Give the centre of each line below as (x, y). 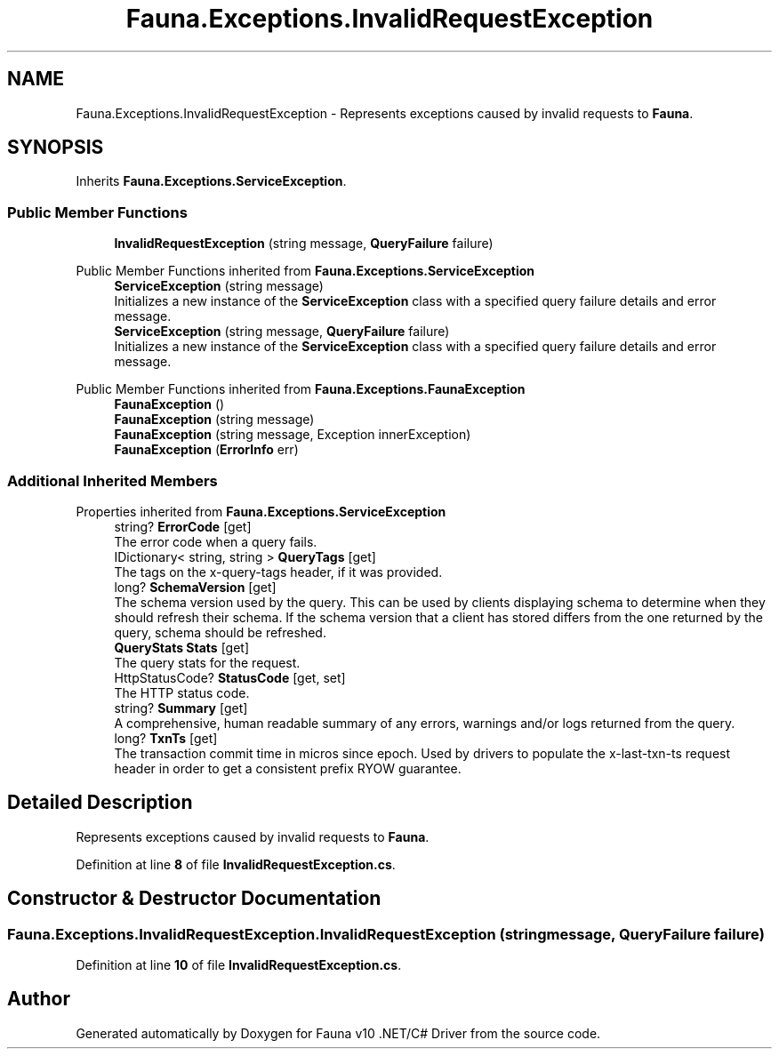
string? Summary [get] (181, 708)
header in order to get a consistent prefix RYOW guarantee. (288, 768)
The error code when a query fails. (216, 541)
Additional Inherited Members (112, 480)
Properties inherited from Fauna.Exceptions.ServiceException (261, 511)
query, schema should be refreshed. (220, 632)
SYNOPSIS (56, 148)
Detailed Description (100, 803)
